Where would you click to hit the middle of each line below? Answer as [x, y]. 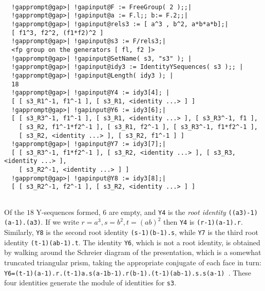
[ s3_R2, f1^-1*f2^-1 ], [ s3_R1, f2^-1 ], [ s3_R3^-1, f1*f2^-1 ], [138, 127]
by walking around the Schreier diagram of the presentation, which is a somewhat [133, 252]
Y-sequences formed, [68, 212]
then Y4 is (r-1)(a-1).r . [203, 222]
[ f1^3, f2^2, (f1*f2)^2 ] [58, 33]
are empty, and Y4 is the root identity [167, 212]
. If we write [60, 222]
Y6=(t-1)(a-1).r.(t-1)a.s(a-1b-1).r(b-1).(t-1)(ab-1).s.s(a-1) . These [128, 272]
